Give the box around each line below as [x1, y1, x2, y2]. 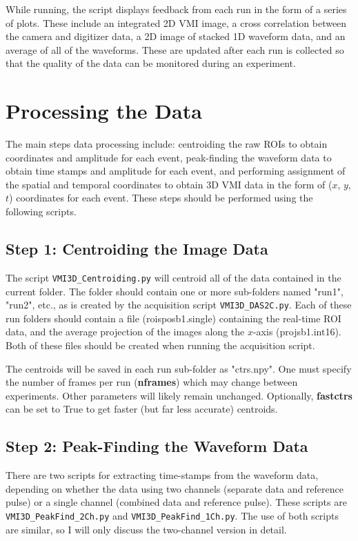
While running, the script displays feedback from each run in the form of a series [6, 2, 347, 16]
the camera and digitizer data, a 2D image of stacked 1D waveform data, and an [6, 29, 346, 43]
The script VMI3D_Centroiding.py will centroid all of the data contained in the [6, 270, 341, 284]
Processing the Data [6, 97, 202, 125]
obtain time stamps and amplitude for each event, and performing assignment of [6, 164, 346, 178]
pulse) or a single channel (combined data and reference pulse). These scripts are [6, 495, 347, 509]
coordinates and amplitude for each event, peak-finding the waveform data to [6, 150, 332, 164]
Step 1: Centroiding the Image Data [6, 238, 268, 259]
